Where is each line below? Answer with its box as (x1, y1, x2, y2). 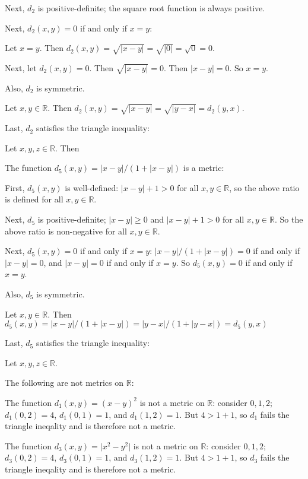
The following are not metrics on (5, 376, 124, 389)
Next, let (5, 61, 37, 74)
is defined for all (5, 193, 63, 205)
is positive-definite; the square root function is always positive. (37, 2, 265, 14)
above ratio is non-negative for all (5, 224, 127, 237)
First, (5, 181, 25, 193)
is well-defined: (65, 181, 119, 193)
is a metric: (183, 161, 224, 174)
